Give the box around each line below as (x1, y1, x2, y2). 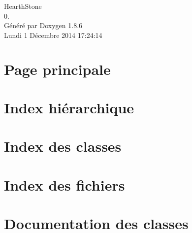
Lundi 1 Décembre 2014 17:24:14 (4, 30, 102, 40)
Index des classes (4, 136, 122, 156)
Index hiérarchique (4, 97, 134, 117)
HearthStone (4, 1, 42, 11)
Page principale (4, 59, 111, 79)
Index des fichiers (4, 174, 125, 195)
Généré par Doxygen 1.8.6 (4, 20, 83, 31)
